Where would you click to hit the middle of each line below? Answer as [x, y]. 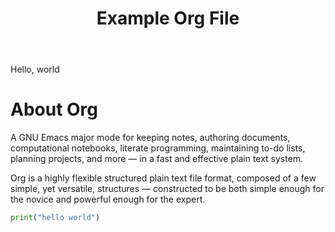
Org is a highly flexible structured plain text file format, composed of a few [163, 178]
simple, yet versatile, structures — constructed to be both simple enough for [167, 189]
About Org [54, 109]
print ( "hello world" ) [55, 218]
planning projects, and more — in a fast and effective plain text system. [157, 159]
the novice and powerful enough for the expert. [108, 199]
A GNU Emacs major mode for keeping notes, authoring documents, [150, 138]
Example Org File [168, 18]
